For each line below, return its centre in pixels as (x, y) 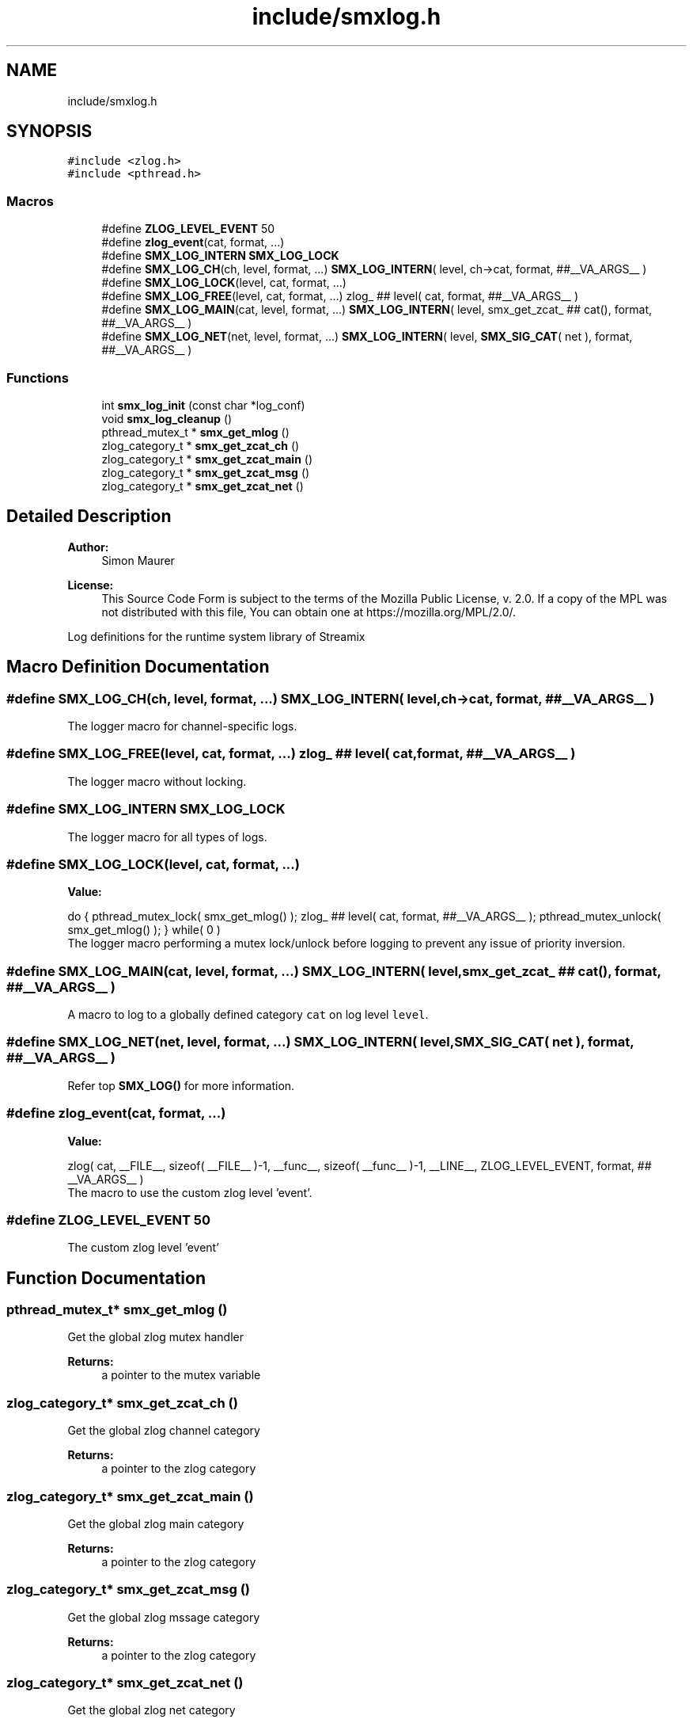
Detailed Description (89, 517)
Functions (38, 377)
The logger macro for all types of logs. (167, 837)
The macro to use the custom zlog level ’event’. (190, 1192)
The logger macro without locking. (157, 781)
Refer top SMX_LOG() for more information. (181, 1085)
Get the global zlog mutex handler (156, 1337)
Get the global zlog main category (156, 1523)
